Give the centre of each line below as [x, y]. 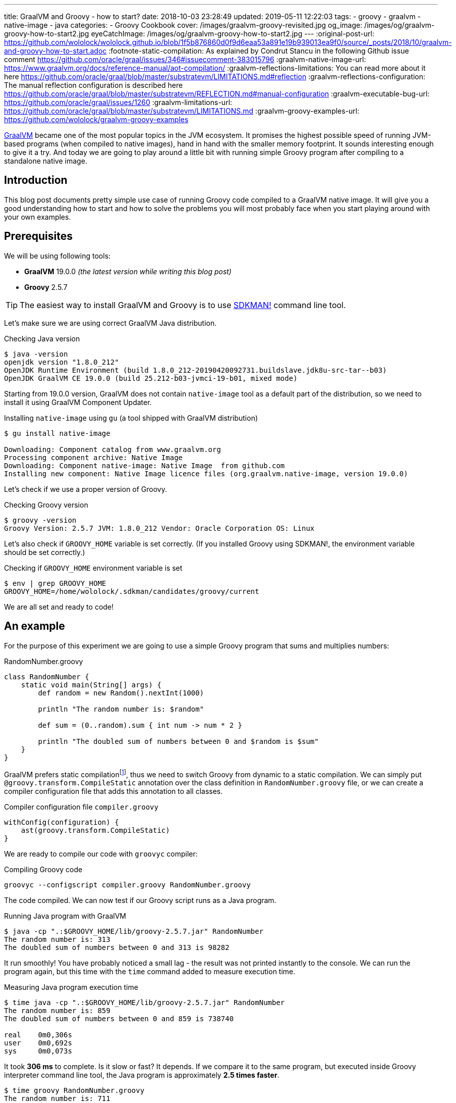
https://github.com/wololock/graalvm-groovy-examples [96, 119]
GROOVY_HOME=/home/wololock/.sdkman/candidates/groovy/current [132, 591]
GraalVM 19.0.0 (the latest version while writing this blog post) [128, 271]
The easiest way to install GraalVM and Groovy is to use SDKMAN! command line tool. [183, 305]
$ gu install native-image [57, 433]
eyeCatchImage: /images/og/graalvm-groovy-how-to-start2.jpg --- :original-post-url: [233, 34]
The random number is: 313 [57, 940]
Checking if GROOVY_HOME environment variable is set [93, 568]
